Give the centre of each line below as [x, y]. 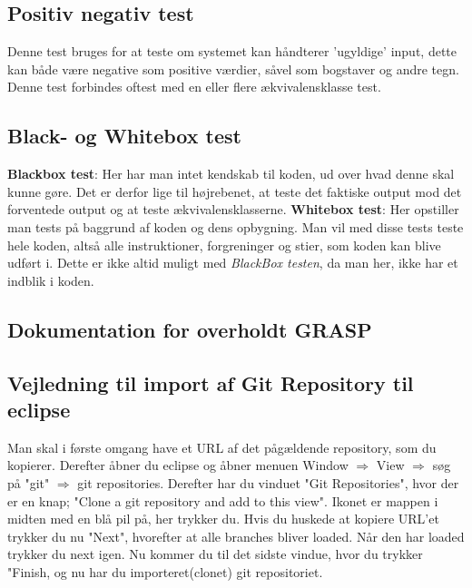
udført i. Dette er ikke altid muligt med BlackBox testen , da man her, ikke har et [233, 263]
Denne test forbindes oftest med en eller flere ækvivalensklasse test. [194, 87]
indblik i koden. [51, 280]
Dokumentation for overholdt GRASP [190, 329]
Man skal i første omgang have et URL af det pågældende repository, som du [222, 447]
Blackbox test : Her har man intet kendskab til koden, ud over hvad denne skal [231, 174]
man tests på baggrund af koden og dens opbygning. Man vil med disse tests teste [236, 226]
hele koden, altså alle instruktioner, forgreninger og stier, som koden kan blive [224, 245]
